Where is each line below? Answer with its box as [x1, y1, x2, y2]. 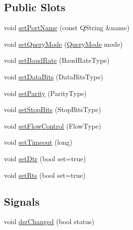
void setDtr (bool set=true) [4, 153, 86, 163]
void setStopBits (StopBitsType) [4, 104, 101, 115]
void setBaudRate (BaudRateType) [4, 55, 110, 65]
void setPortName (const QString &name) [4, 22, 130, 33]
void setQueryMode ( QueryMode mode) [4, 38, 123, 49]
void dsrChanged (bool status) [4, 216, 95, 227]
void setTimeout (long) [4, 137, 72, 147]
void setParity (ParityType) [4, 88, 87, 98]
